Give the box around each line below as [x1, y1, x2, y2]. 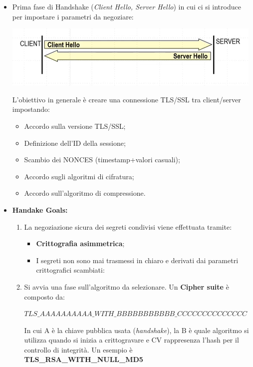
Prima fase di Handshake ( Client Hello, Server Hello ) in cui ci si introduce [12, 1, 241, 11]
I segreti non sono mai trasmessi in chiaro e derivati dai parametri [36, 255, 239, 265]
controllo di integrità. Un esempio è [24, 344, 133, 355]
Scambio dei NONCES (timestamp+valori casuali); [24, 154, 180, 165]
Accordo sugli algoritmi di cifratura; [24, 171, 134, 181]
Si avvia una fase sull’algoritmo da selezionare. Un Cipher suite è [24, 281, 229, 292]
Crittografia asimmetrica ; [36, 238, 125, 249]
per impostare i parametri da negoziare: [12, 11, 134, 21]
